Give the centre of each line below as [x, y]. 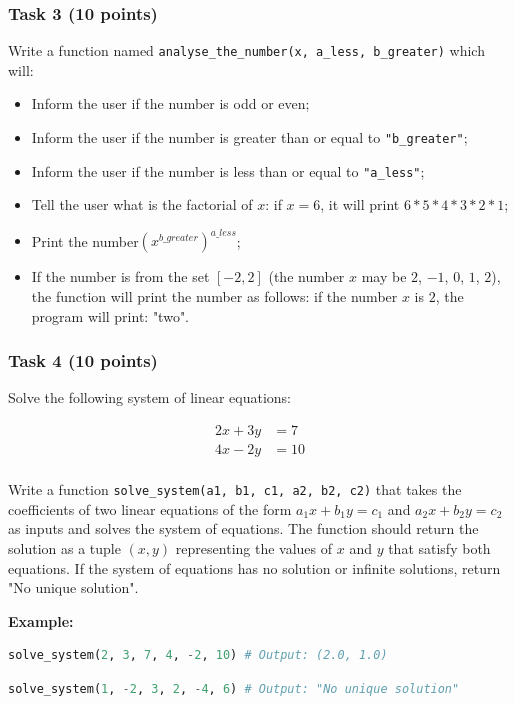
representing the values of [254, 548]
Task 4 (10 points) [83, 360]
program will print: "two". [110, 315]
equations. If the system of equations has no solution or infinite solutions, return [254, 567]
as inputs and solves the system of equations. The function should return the [243, 528]
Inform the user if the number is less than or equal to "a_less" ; [228, 170]
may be [384, 276]
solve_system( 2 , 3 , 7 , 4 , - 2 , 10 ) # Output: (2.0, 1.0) [198, 655]
